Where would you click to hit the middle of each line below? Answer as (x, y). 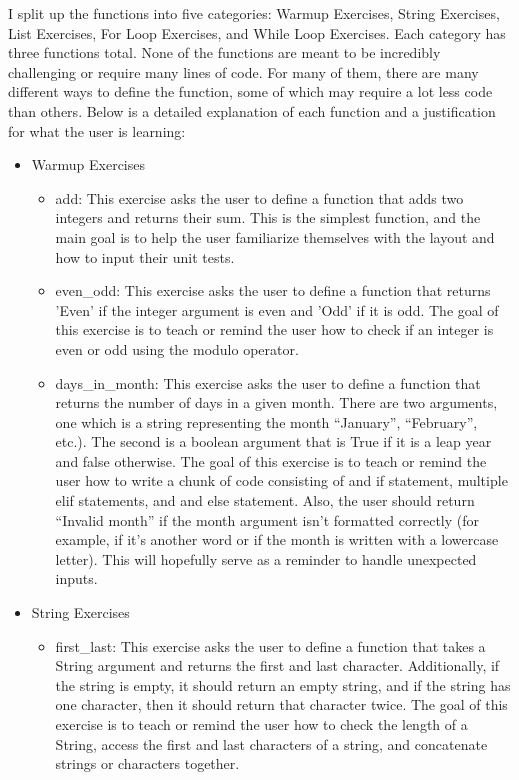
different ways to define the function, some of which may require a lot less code (250, 91)
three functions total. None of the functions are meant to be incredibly (224, 52)
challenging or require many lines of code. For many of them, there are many (243, 71)
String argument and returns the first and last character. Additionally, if (277, 665)
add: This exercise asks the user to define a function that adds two (259, 197)
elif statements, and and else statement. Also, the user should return (265, 500)
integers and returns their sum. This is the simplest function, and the (268, 217)
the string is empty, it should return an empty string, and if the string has (283, 684)
